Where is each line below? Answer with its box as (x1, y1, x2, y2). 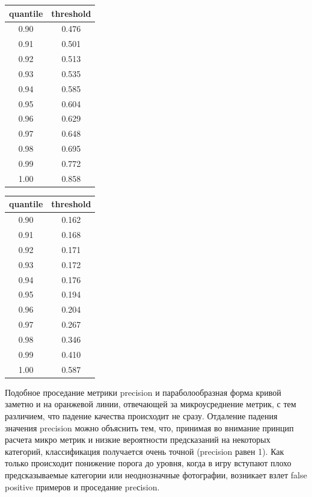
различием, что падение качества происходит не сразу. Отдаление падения (5, 409, 278, 422)
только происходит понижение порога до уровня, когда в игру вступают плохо (5, 457, 292, 469)
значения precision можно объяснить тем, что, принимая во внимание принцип (5, 421, 294, 434)
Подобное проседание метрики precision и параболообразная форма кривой (5, 386, 281, 398)
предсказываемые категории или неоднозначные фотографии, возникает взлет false (5, 468, 307, 481)
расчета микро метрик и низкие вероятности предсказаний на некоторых (5, 433, 271, 446)
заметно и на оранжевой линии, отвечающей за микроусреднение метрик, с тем (5, 398, 296, 410)
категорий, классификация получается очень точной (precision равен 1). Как (5, 445, 284, 457)
